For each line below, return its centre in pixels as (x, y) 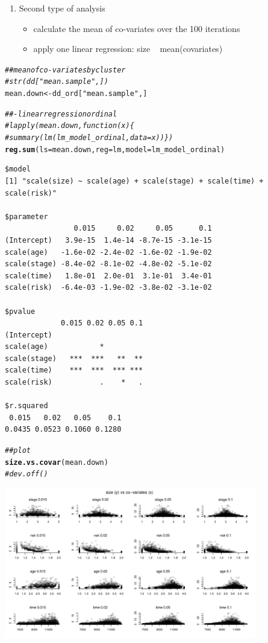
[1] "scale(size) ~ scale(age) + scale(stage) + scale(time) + (134, 181)
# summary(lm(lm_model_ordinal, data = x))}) (89, 138)
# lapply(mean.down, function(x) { (70, 126)
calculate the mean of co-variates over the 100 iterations (137, 28)
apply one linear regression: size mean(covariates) (128, 49)
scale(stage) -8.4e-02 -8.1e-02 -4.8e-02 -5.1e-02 (108, 264)
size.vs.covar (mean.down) (57, 462)
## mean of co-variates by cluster (65, 70)
